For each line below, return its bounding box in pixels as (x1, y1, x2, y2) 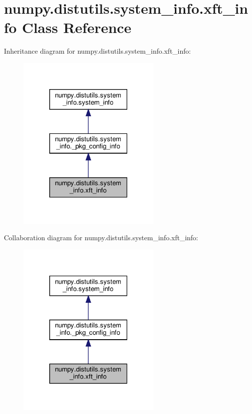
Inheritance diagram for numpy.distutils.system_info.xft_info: (4, 46, 191, 56)
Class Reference (22, 17, 132, 37)
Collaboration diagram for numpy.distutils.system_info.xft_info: (4, 232, 198, 243)
